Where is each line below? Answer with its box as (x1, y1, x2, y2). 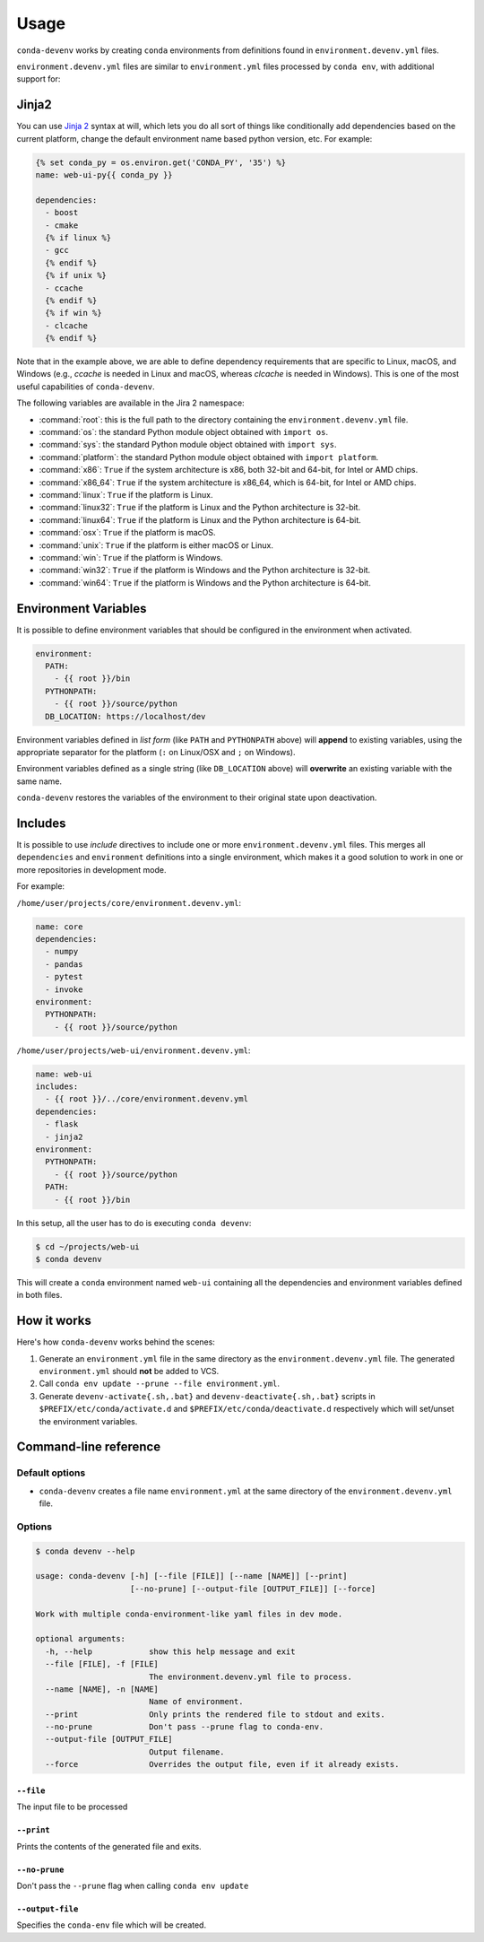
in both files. (16, 1290, 63, 1301)
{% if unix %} (45, 270, 108, 281)
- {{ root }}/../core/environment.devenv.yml (45, 1094, 248, 1104)
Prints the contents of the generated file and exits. (16, 1841, 202, 1851)
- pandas (45, 959, 83, 969)
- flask (45, 1119, 79, 1129)
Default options (16, 1467, 86, 1479)
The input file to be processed (16, 1801, 128, 1812)
